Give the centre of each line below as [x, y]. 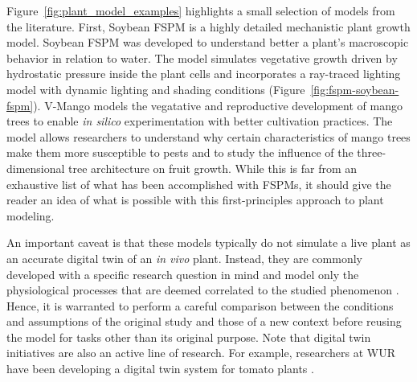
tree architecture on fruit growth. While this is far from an [213, 168]
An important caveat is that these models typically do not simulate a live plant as [208, 242]
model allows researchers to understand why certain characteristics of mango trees [208, 136]
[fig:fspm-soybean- [355, 89]
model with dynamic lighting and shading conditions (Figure [156, 89]
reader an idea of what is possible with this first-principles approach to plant [195, 200]
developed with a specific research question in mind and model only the [183, 274]
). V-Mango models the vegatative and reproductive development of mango [218, 105]
